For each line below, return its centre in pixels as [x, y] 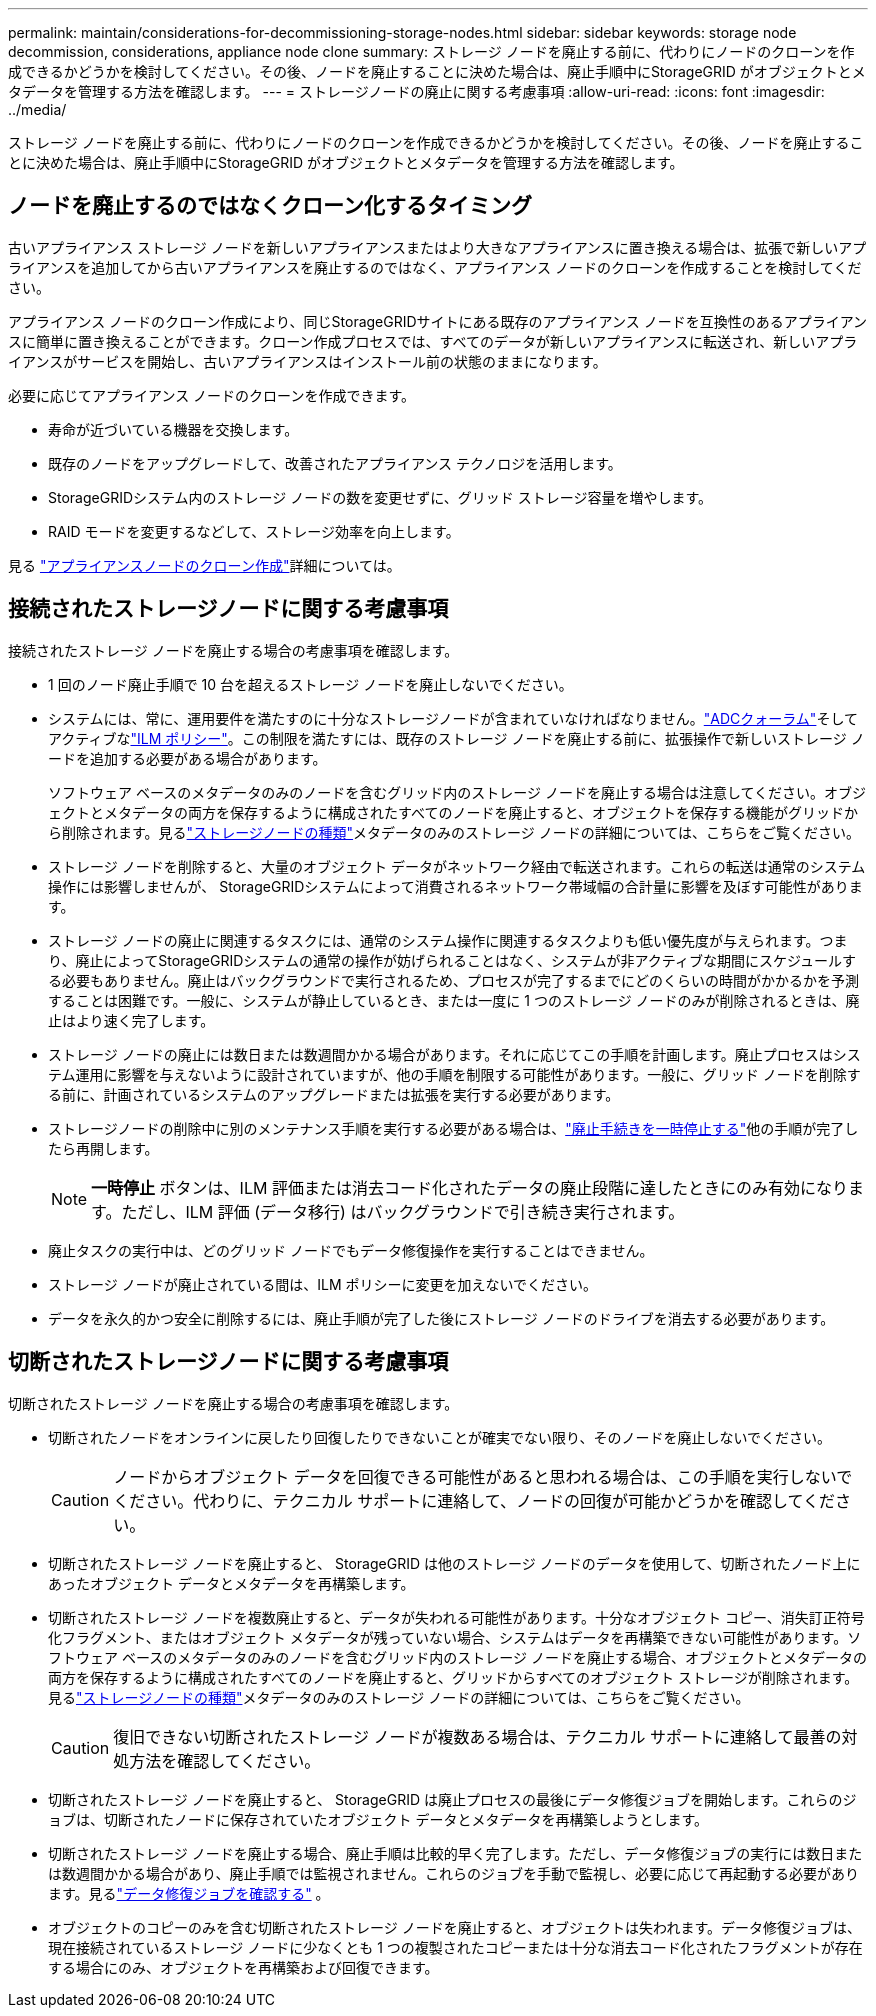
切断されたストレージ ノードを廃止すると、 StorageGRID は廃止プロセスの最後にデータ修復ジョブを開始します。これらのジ [452, 1799]
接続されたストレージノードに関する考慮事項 [228, 609]
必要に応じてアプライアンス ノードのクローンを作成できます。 [211, 395]
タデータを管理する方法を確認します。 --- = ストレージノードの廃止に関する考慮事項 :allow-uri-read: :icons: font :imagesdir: [416, 91]
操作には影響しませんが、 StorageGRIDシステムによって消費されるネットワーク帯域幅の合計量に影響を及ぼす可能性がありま [455, 886]
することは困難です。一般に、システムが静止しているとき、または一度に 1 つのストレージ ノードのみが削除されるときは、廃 [454, 1000]
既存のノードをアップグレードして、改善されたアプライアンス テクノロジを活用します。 [335, 463]
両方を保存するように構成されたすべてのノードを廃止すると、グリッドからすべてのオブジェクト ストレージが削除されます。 [453, 1677]
